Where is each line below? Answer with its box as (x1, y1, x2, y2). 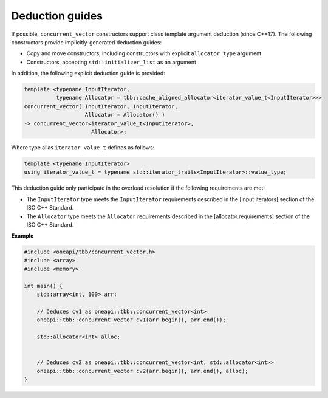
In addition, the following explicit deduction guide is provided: (11, 70, 165, 77)
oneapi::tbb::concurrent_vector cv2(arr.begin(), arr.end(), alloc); (36, 368, 248, 374)
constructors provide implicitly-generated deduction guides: (11, 38, 162, 46)
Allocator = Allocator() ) (84, 111, 165, 118)
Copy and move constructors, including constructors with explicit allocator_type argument (26, 50, 262, 57)
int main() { (24, 283, 63, 289)
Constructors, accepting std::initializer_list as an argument (26, 58, 197, 66)
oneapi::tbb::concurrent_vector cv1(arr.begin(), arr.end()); (36, 317, 226, 323)
